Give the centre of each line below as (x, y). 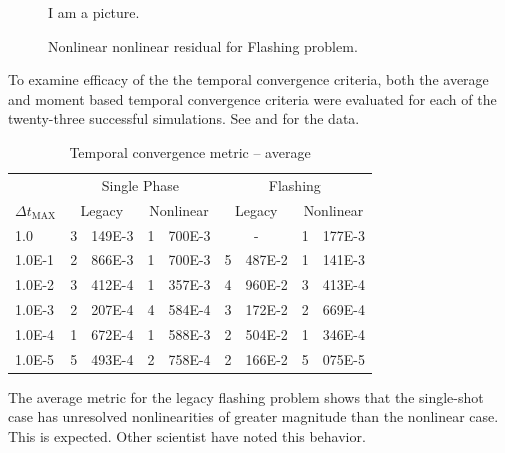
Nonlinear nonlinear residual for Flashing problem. (203, 45)
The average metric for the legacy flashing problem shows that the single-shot (246, 396)
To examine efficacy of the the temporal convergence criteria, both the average (248, 79)
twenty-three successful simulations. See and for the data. (184, 118)
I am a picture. (94, 12)
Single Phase (140, 184)
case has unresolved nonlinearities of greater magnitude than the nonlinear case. (253, 416)
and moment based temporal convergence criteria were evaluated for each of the (252, 98)
